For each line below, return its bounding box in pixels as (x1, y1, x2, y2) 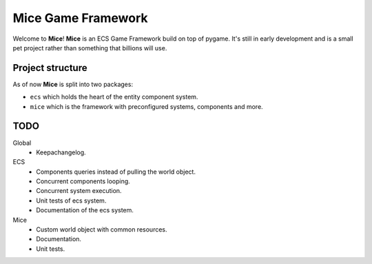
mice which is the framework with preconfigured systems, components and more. (30, 102, 263, 110)
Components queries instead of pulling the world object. (36, 167, 196, 176)
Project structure (12, 62, 87, 74)
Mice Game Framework (12, 10, 148, 26)
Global (12, 139, 32, 147)
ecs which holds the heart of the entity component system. (30, 93, 198, 101)
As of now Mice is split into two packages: (12, 80, 134, 88)
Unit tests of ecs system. (36, 196, 107, 205)
